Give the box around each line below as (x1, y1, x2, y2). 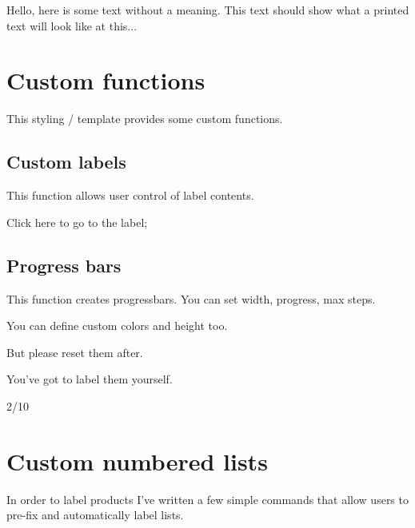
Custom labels (6, 149, 126, 174)
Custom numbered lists (6, 444, 268, 477)
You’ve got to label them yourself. (6, 371, 173, 387)
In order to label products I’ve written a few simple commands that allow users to (6, 490, 409, 507)
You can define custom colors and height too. (6, 317, 228, 334)
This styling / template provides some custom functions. (6, 110, 283, 127)
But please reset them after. (6, 343, 143, 360)
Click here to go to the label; (6, 213, 148, 230)
